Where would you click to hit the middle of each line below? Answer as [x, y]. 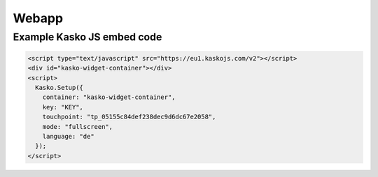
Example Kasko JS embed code [87, 37]
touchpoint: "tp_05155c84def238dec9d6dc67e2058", [129, 117]
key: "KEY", [63, 107]
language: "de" [68, 136]
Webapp [38, 18]
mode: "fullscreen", [78, 126]
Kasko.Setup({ [59, 87]
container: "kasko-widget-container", [109, 97]
